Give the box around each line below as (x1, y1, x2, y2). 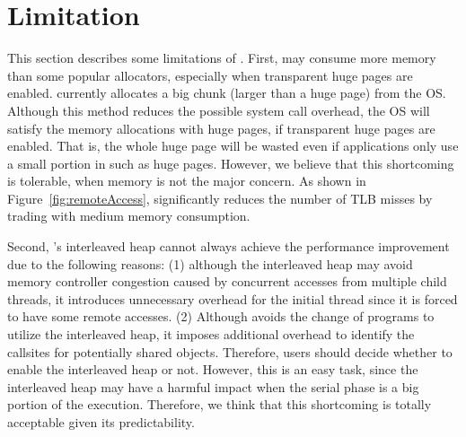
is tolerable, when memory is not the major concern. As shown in (7, 171, 366, 190)
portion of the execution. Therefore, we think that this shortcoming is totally (7, 395, 432, 414)
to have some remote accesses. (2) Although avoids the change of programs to (7, 307, 435, 326)
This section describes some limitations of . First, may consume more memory (7, 48, 436, 67)
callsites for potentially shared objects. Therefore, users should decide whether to (7, 342, 453, 361)
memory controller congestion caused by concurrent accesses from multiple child (7, 272, 447, 291)
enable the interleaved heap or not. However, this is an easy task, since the (7, 360, 418, 379)
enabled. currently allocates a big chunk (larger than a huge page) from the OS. (7, 83, 446, 102)
